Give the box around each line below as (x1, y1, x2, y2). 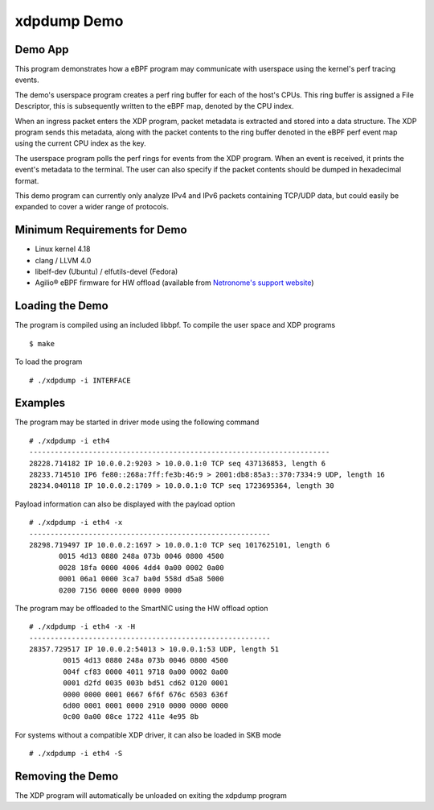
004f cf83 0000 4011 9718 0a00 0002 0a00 (63, 667, 229, 676)
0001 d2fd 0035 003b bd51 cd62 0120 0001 (63, 679, 229, 688)
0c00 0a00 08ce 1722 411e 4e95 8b (63, 713, 199, 721)
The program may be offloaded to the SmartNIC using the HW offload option (14, 603, 268, 613)
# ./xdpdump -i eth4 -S (29, 749, 123, 758)
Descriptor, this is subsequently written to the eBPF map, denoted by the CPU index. (14, 101, 294, 111)
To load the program (14, 357, 83, 366)
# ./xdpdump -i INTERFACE (29, 375, 132, 385)
